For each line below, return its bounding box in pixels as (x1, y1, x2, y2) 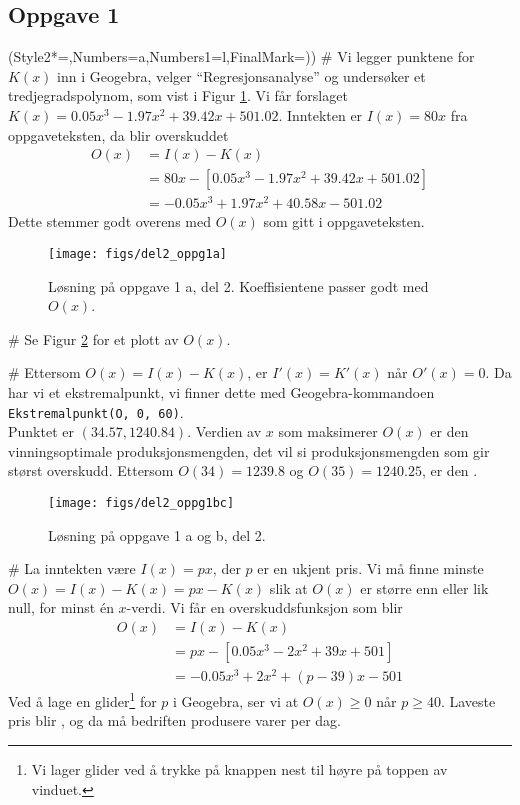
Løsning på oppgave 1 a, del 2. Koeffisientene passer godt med (48, 275, 429, 296)
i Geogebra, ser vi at (173, 690, 299, 711)
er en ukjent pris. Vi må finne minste (257, 558, 484, 579)
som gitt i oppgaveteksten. (263, 211, 425, 232)
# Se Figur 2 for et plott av (8, 328, 179, 349)
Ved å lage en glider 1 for (8, 688, 157, 711)
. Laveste (440, 690, 496, 711)
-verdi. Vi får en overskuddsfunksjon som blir (126, 597, 403, 618)
